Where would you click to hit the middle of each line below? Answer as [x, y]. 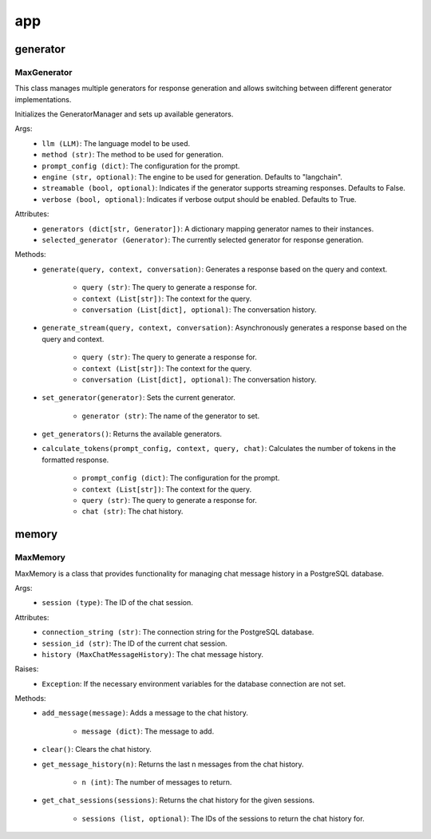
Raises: [27, 669]
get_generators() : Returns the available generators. [132, 434]
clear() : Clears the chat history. [97, 750]
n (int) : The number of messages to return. [157, 782]
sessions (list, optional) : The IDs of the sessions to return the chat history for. [223, 818]
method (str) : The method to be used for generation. [132, 155]
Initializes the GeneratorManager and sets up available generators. [124, 114]
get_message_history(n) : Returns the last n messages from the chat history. [173, 764]
